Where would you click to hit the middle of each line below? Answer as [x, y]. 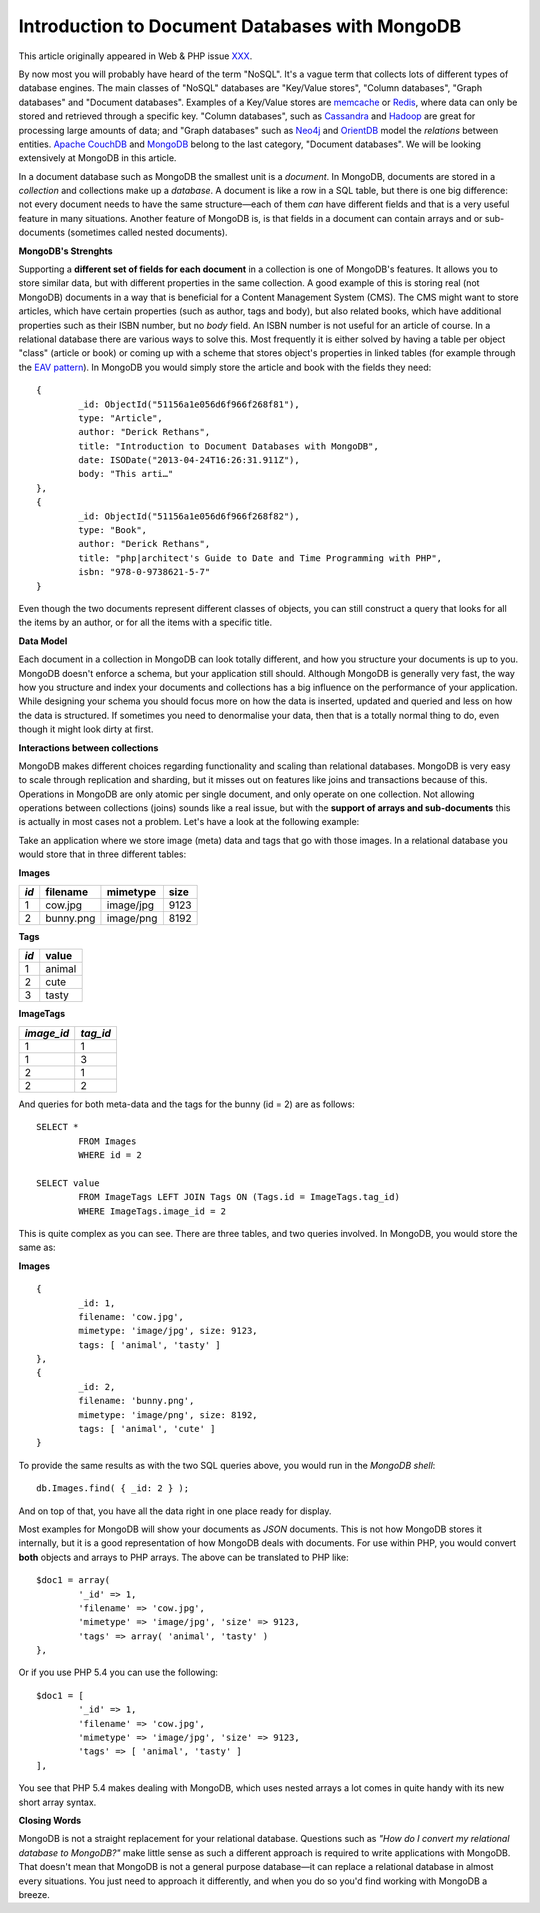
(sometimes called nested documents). [147, 232]
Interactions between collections [88, 747]
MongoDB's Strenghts [66, 251]
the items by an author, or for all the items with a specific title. [145, 622]
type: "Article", [121, 418]
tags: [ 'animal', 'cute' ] [147, 1429]
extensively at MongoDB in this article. [97, 158]
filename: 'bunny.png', [136, 1401]
